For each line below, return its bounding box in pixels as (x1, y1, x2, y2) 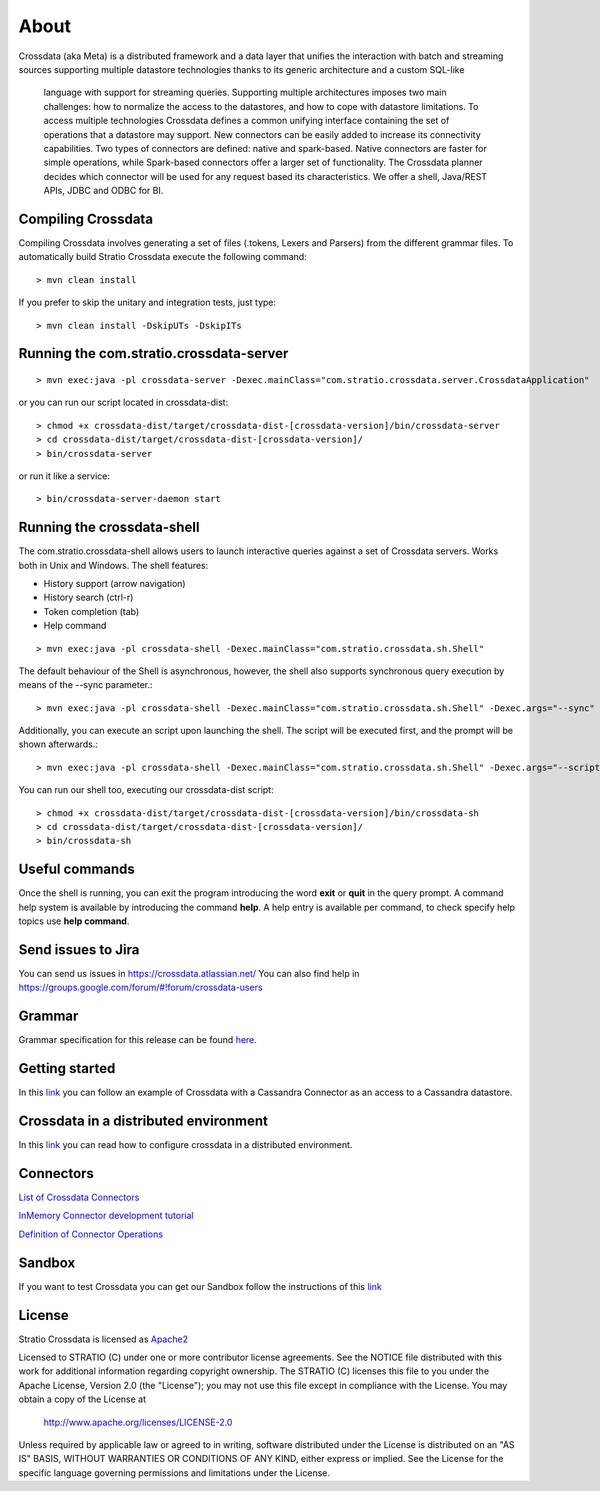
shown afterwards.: (18, 738, 99, 750)
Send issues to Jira (18, 941, 140, 958)
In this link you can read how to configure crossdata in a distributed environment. (18, 1139, 353, 1151)
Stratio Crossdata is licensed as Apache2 (18, 1333, 189, 1345)
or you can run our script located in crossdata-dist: (18, 396, 229, 409)
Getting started (18, 1060, 116, 1077)
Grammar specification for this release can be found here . (18, 1034, 257, 1046)
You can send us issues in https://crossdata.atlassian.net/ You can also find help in (18, 968, 360, 980)
